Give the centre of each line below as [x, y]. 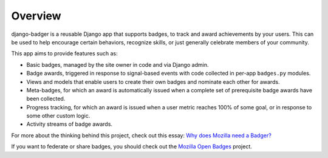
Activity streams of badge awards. [69, 124]
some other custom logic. [58, 116]
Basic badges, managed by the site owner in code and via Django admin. [118, 64]
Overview [36, 16]
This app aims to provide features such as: [64, 53]
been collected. [46, 99]
